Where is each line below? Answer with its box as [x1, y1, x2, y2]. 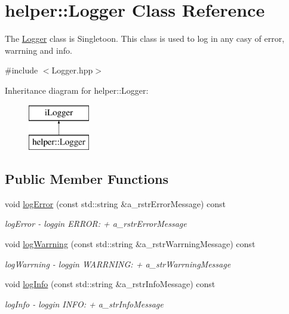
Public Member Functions [5, 170, 168, 188]
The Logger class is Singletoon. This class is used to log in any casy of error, [5, 32, 285, 45]
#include [5, 64, 38, 76]
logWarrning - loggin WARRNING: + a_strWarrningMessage [5, 257, 231, 270]
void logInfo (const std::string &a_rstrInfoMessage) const [5, 278, 216, 290]
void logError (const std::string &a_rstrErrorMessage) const [5, 197, 226, 210]
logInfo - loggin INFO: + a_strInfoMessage [5, 297, 164, 310]
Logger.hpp [51, 64, 93, 76]
